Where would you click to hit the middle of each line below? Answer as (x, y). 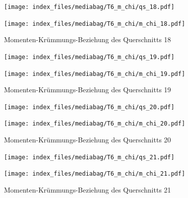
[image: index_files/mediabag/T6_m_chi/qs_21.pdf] (89, 157)
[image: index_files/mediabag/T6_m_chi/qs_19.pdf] (89, 57)
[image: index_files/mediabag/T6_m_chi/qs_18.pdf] (89, 7)
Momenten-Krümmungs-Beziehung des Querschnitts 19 (88, 90)
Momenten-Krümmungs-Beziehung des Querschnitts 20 (88, 140)
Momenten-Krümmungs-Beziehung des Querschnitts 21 (88, 190)
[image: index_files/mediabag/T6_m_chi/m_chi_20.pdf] (95, 124)
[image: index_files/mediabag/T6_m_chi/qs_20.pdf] (89, 107)
